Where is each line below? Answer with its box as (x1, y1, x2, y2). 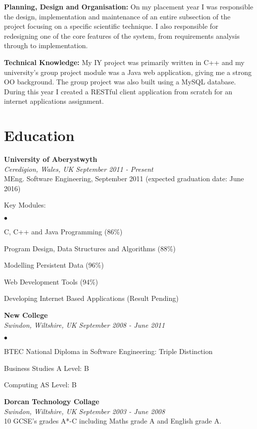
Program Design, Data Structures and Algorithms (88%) (4, 243, 176, 253)
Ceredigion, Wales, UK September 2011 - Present (4, 163, 154, 174)
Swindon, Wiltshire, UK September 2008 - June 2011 (4, 319, 165, 330)
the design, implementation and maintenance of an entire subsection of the (4, 11, 231, 21)
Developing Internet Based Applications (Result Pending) (4, 293, 179, 303)
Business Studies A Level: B (4, 362, 89, 373)
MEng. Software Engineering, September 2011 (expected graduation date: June (4, 173, 244, 184)
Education (4, 125, 75, 145)
